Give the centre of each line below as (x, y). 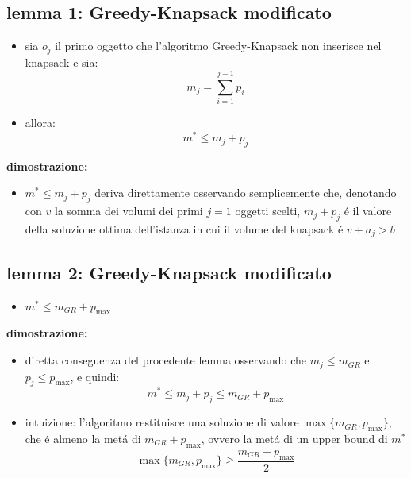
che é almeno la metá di (83, 438)
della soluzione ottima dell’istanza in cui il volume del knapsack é (184, 229)
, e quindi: (95, 376)
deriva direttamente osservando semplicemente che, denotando (246, 193)
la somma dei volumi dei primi (129, 211)
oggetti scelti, (268, 211)
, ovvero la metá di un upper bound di (294, 438)
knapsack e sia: (61, 62)
